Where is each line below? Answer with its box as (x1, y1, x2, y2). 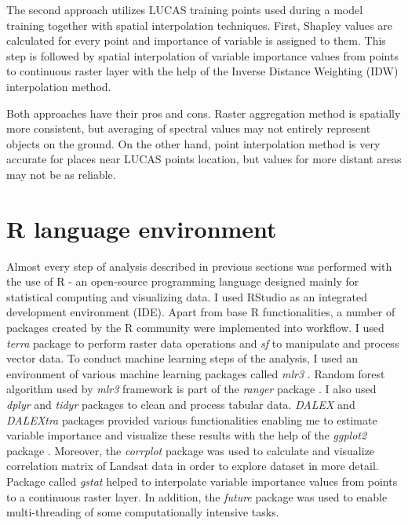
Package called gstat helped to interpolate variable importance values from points (6, 472, 398, 489)
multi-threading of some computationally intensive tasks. (6, 504, 279, 520)
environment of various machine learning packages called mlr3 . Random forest (6, 365, 385, 381)
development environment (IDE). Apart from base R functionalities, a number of (6, 304, 395, 320)
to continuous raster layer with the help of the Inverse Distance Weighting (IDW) (6, 63, 399, 79)
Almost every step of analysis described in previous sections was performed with (6, 257, 392, 274)
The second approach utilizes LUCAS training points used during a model (6, 2, 363, 17)
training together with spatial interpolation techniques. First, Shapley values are (6, 16, 392, 33)
